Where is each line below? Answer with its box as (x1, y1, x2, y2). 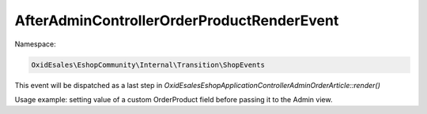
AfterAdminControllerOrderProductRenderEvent (14, 12, 339, 29)
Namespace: (14, 39, 56, 49)
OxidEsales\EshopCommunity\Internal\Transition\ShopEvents (31, 60, 265, 69)
